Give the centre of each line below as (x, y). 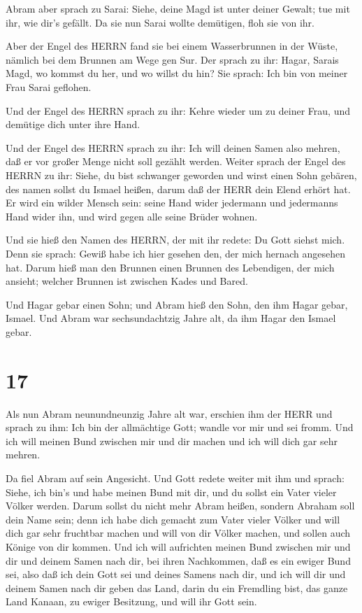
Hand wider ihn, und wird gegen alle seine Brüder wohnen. (132, 216)
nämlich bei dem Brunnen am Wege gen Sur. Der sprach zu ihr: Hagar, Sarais (172, 59)
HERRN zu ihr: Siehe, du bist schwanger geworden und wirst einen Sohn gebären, (181, 175)
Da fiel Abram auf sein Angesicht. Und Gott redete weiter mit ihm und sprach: (175, 478)
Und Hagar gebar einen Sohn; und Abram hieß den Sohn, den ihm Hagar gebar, (177, 304)
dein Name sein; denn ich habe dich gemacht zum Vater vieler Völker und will (173, 519)
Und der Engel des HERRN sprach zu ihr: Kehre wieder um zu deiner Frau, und (178, 110)
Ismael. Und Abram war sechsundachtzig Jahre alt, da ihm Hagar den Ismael (171, 318)
